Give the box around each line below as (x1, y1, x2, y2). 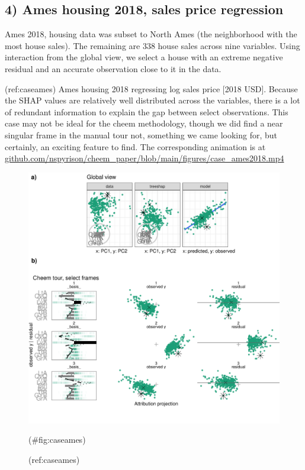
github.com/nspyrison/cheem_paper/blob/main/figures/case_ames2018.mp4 (5, 152, 284, 164)
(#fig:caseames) (28, 433, 86, 446)
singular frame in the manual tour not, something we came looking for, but (5, 128, 277, 141)
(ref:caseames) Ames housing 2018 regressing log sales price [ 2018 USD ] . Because (5, 82, 298, 95)
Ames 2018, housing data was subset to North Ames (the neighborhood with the (5, 28, 297, 40)
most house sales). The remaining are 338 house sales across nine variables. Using (5, 39, 300, 51)
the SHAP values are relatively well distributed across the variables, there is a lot (5, 94, 300, 106)
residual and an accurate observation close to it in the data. (5, 62, 221, 74)
